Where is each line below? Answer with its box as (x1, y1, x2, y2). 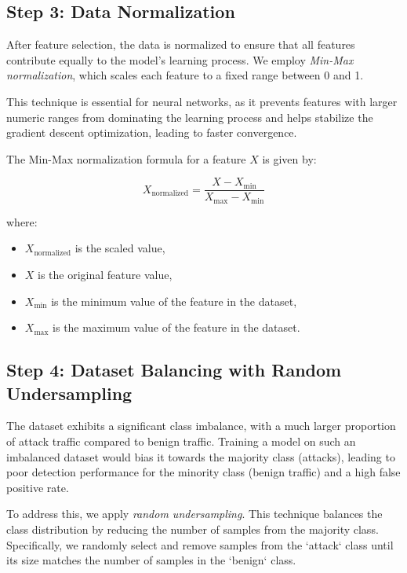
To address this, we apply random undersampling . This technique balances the (6, 505, 383, 522)
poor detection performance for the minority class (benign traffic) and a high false (6, 464, 401, 480)
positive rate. (6, 479, 69, 495)
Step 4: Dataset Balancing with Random (6, 358, 342, 382)
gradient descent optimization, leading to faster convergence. (6, 124, 297, 141)
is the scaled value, (74, 240, 165, 256)
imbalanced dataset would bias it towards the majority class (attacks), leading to (6, 448, 395, 465)
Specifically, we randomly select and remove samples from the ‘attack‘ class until (6, 536, 394, 553)
